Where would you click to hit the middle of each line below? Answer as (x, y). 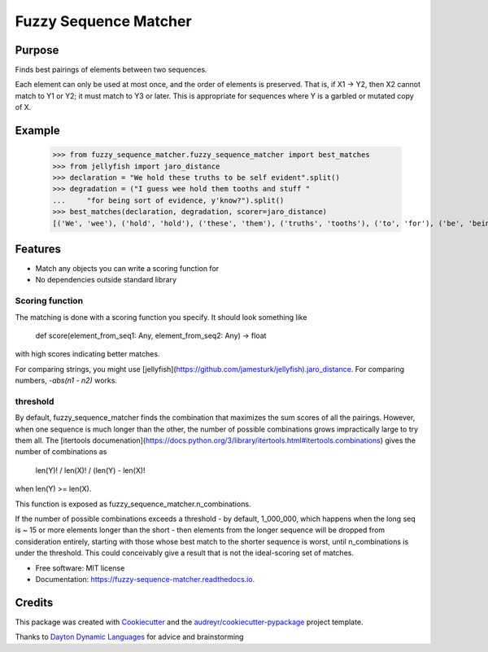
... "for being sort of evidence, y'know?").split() (168, 200)
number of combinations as (61, 452)
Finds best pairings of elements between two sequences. (111, 70)
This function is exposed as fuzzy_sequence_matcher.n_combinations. (133, 504)
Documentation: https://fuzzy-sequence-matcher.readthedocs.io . (145, 579)
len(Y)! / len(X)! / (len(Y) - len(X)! (90, 470)
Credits (34, 602)
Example (37, 131)
